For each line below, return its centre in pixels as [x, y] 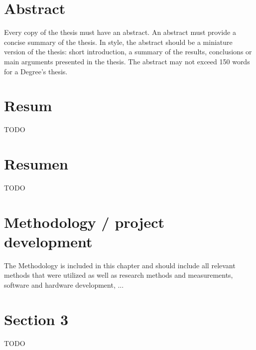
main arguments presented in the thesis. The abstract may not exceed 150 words [127, 61]
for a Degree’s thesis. [36, 71]
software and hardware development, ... [64, 285]
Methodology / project [84, 222]
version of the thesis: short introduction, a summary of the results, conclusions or [128, 52]
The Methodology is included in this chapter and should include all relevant [120, 265]
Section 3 [36, 319]
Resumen [36, 164]
